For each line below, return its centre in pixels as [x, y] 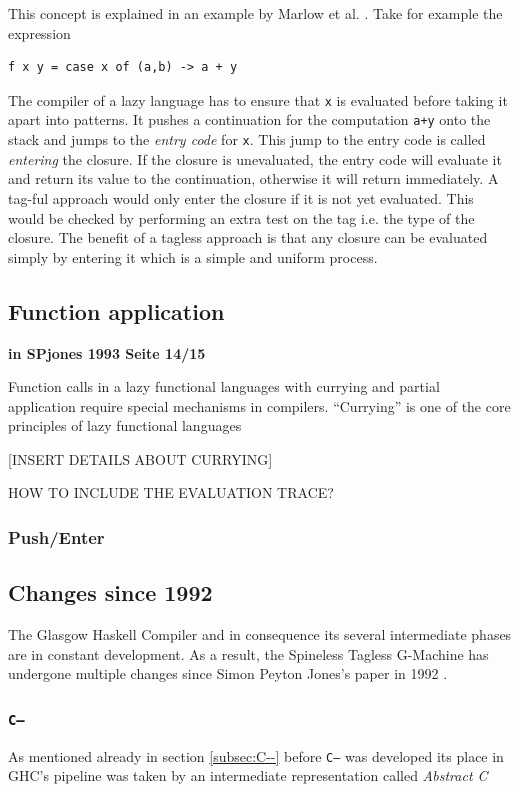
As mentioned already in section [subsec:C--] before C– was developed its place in [256, 755]
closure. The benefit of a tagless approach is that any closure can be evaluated [248, 237]
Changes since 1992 [110, 592]
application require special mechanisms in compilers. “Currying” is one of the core [259, 405]
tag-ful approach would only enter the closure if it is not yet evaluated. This [241, 197]
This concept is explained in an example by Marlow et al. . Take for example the [255, 13]
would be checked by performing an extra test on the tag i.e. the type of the [241, 217]
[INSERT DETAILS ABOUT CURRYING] [140, 458]
